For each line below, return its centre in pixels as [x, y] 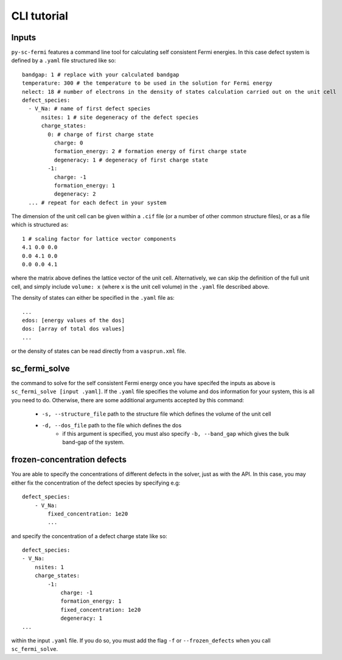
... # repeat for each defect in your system [97, 202]
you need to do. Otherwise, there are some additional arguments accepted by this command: [128, 400]
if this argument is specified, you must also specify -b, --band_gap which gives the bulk [176, 434]
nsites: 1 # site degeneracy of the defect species [120, 117]
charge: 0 [68, 143]
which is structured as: [40, 225]
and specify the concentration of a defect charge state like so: [89, 536]
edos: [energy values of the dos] [73, 320]
